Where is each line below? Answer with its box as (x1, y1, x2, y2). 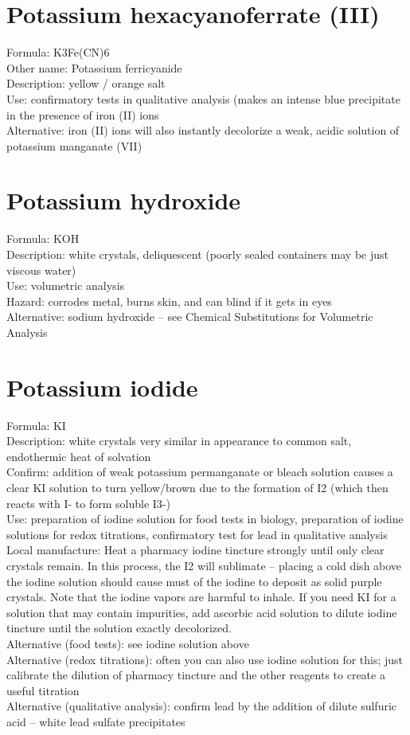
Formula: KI (6, 416, 66, 433)
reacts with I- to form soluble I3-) (6, 495, 170, 511)
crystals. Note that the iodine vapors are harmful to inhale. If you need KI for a (6, 588, 396, 605)
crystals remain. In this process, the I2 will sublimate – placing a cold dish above (6, 557, 402, 574)
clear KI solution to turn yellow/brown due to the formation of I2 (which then (6, 479, 389, 496)
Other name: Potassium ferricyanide (6, 59, 182, 76)
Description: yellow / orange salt (6, 75, 166, 92)
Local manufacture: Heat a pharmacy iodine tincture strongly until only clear (6, 541, 385, 558)
